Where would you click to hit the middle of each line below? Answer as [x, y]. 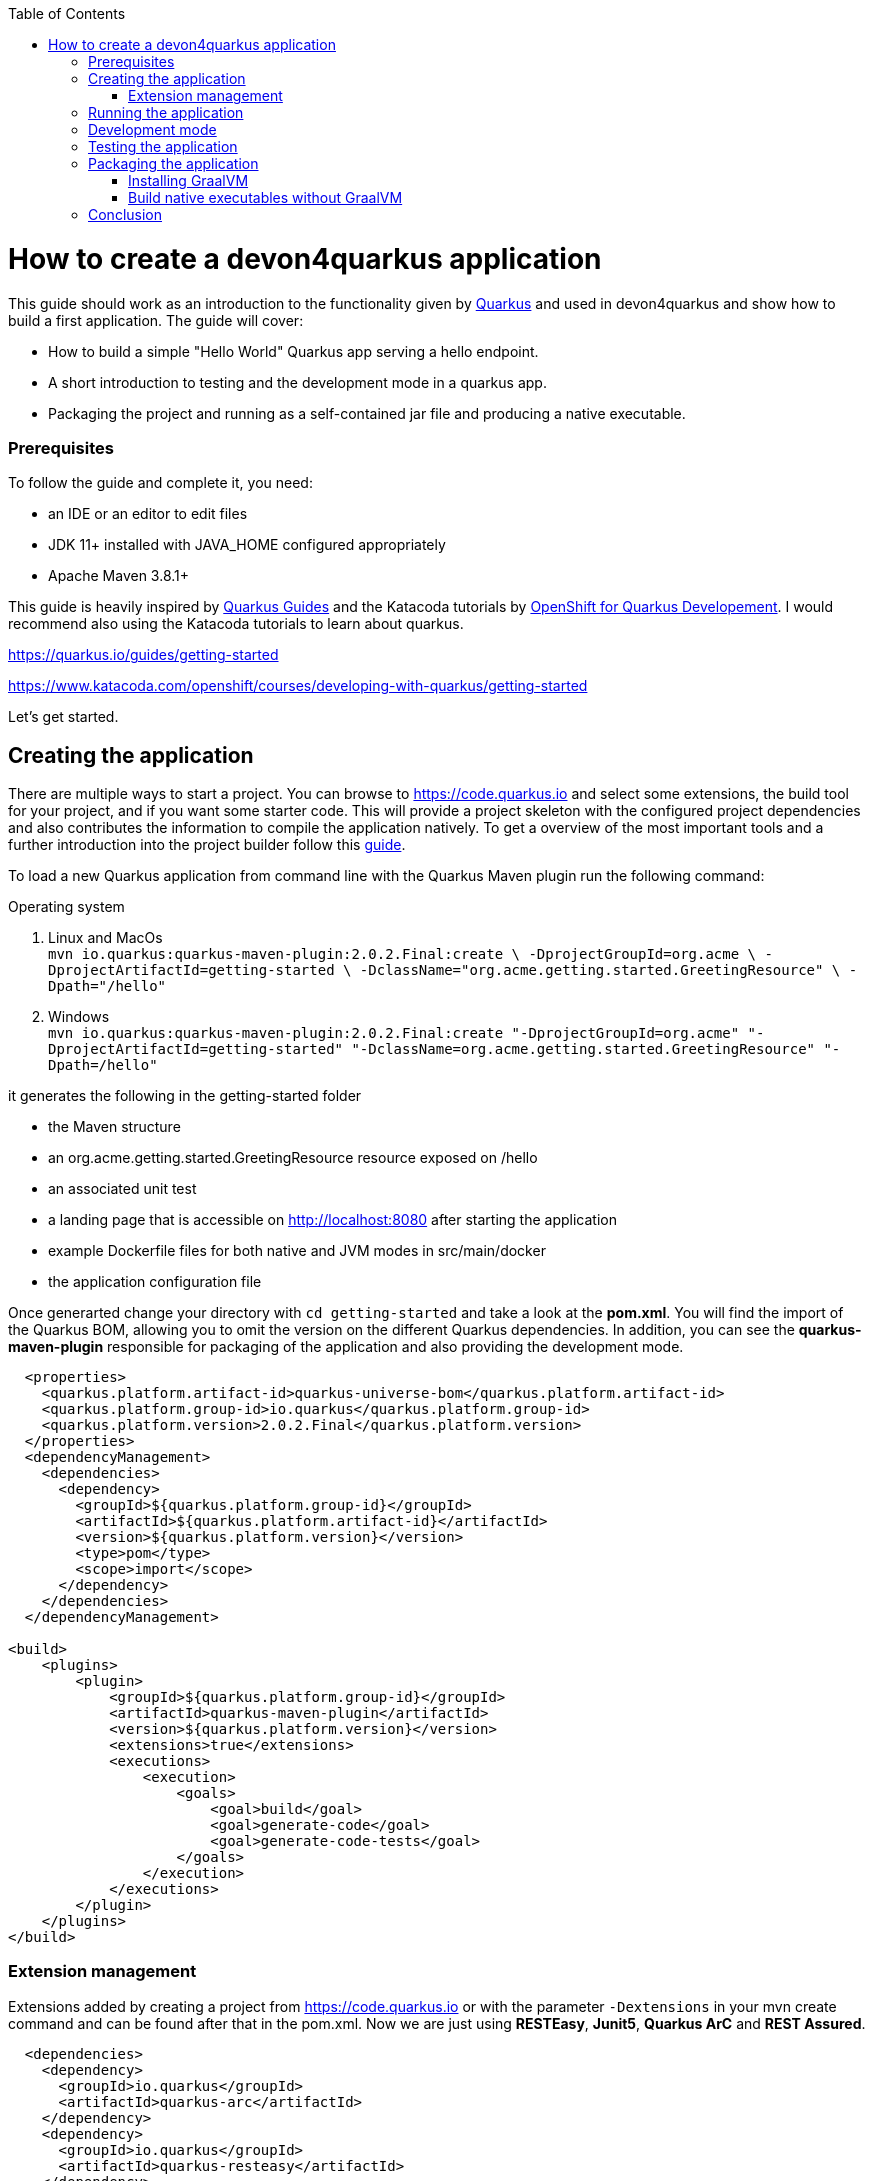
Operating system [66, 907]
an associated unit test [122, 1189]
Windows [79, 1017]
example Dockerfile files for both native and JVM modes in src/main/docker [297, 1251]
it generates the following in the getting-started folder [185, 1096]
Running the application [166, 112]
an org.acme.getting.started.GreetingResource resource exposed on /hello [293, 1158]
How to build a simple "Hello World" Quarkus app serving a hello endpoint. [293, 351]
